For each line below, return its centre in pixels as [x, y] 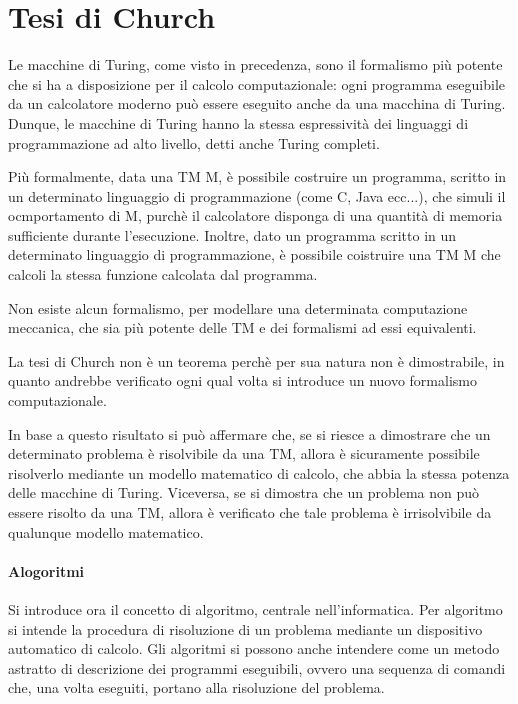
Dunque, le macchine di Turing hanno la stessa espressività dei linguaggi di [238, 122]
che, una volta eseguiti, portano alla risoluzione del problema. [196, 687]
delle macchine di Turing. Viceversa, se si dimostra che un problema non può [244, 492]
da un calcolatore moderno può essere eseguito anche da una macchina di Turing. [257, 103]
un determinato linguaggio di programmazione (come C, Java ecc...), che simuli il [257, 195]
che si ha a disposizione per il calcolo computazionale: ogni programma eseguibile [257, 83]
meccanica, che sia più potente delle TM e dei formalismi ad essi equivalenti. [242, 327]
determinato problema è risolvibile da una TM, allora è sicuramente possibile [244, 453]
